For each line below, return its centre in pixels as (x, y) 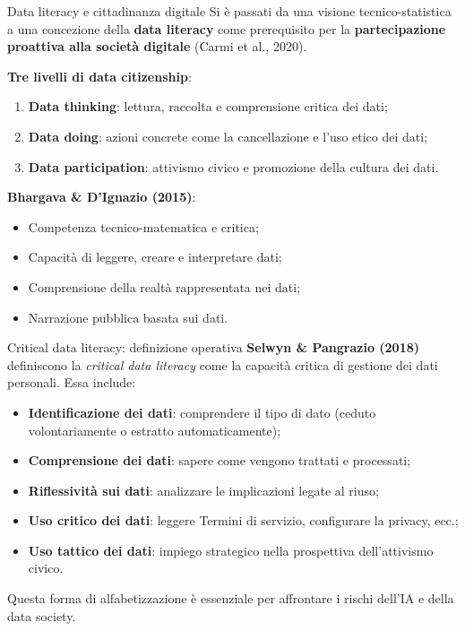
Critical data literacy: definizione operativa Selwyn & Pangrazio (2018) (214, 347)
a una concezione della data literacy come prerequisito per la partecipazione (227, 28)
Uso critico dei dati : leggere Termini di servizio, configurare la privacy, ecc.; (243, 520)
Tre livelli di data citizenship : (99, 76)
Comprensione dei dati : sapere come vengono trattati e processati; (220, 460)
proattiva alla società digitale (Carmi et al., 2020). (157, 46)
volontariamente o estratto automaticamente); (155, 430)
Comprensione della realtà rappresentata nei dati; (164, 286)
